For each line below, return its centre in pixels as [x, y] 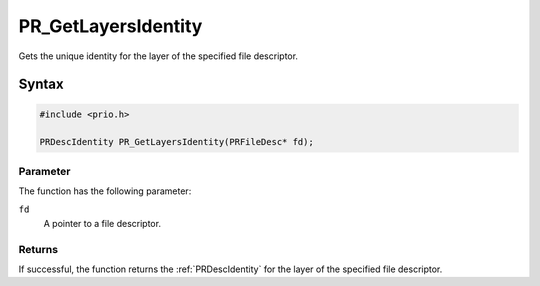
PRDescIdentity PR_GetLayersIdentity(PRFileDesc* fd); [176, 142]
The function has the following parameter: [105, 191]
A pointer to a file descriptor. [102, 223]
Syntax [41, 84]
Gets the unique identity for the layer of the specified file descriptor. [158, 56]
